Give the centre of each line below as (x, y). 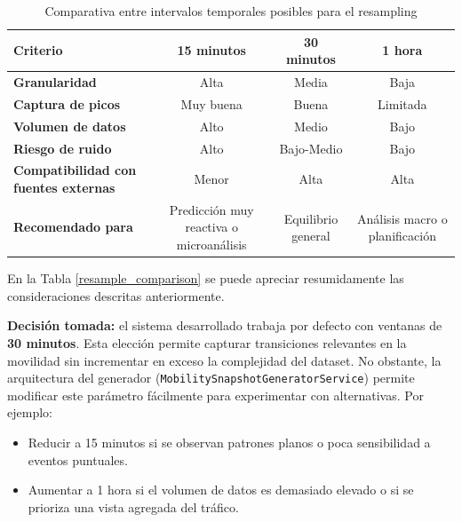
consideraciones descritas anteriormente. (116, 295)
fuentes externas (64, 187)
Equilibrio (311, 218)
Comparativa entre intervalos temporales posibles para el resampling (231, 11)
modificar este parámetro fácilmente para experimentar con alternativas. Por (215, 395)
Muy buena (211, 103)
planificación (402, 236)
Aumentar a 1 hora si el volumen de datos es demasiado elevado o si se (221, 490)
